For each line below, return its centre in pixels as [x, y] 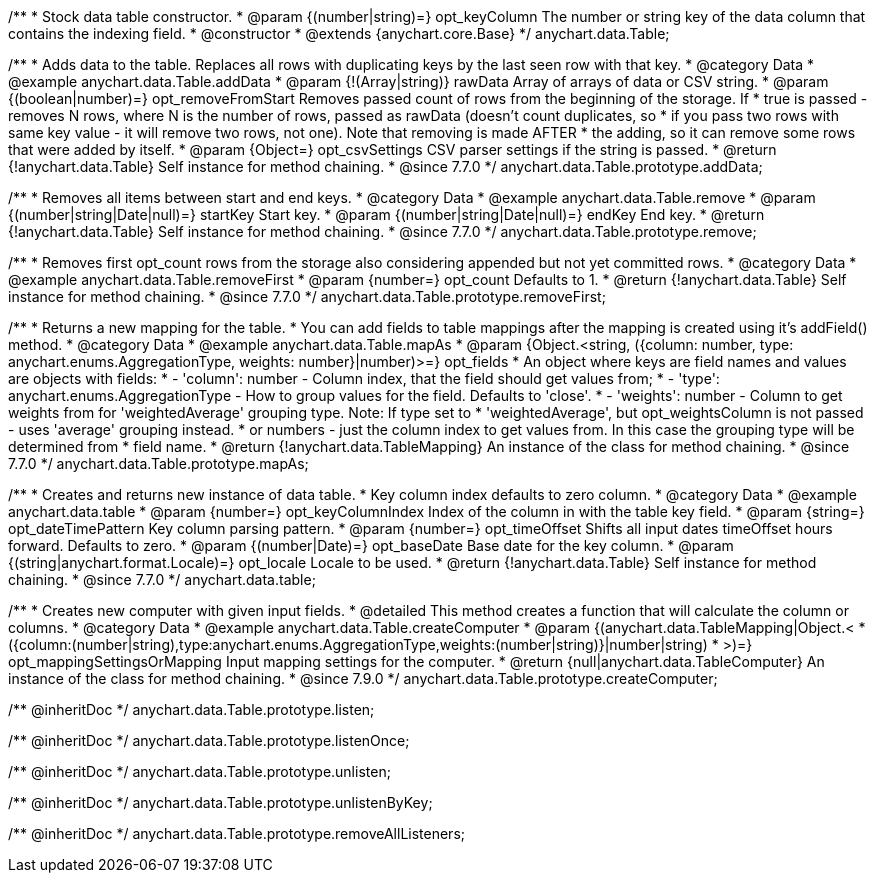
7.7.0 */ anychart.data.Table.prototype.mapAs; [158, 463]
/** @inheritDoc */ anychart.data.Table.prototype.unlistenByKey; [220, 802]
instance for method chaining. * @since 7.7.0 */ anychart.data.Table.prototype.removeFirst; [307, 296]
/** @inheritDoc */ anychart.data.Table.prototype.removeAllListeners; [237, 833]
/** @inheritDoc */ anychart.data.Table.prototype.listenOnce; [209, 740]
